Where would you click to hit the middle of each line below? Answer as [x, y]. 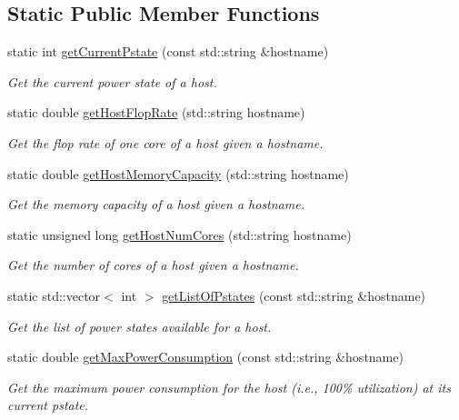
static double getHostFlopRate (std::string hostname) [156, 112]
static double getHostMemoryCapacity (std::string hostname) [178, 173]
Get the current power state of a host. [112, 81]
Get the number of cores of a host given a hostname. [153, 265]
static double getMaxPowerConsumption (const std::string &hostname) [205, 357]
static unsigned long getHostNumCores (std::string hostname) [180, 234]
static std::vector [54, 295]
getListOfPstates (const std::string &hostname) [294, 295]
